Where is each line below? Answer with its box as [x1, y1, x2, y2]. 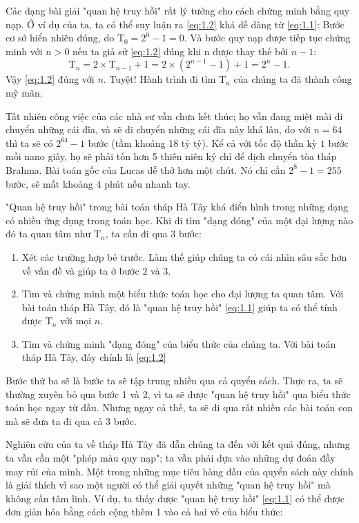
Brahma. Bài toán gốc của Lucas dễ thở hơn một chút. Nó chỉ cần [6, 162, 286, 177]
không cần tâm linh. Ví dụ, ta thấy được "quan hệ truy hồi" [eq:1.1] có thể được [6, 491, 345, 505]
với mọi [60, 313, 92, 328]
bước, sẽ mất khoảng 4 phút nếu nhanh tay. [6, 176, 191, 190]
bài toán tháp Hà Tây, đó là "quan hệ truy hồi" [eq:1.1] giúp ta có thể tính [21, 299, 338, 314]
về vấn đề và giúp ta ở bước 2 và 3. [21, 263, 171, 277]
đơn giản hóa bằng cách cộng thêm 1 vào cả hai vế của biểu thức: [6, 504, 283, 519]
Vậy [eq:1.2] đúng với [6, 72, 95, 86]
